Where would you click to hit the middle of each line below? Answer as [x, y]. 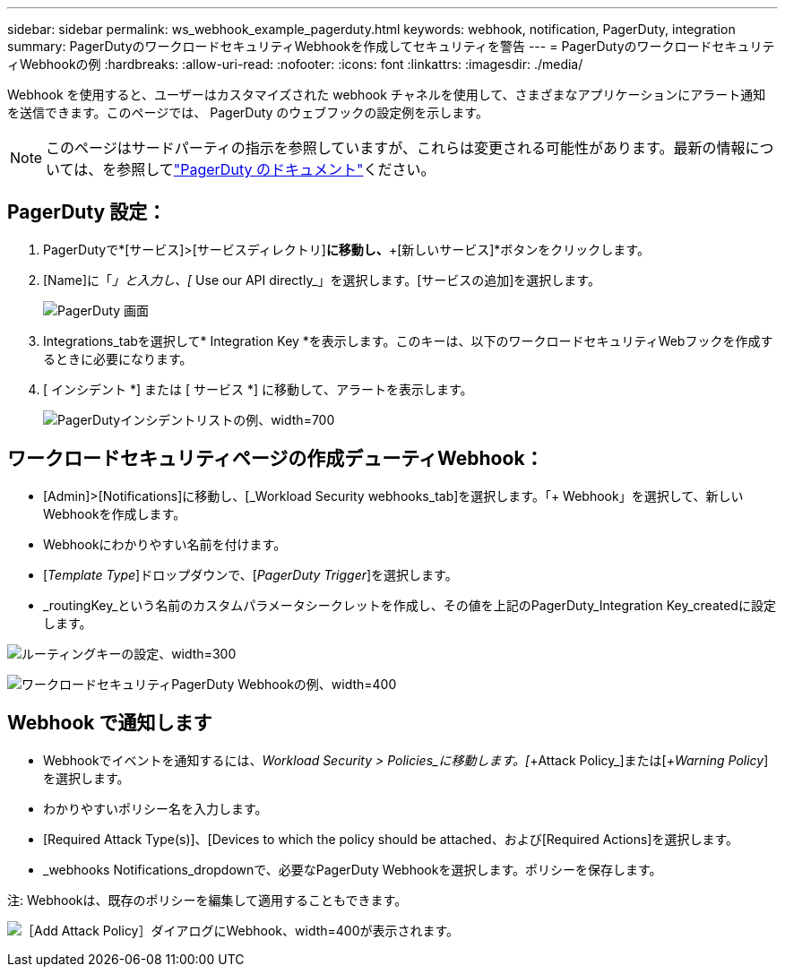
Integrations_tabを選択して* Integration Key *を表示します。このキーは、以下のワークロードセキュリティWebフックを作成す [408, 340]
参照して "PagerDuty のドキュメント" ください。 [276, 169]
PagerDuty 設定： [87, 212]
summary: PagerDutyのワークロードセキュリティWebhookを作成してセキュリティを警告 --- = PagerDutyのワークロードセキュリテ [391, 46]
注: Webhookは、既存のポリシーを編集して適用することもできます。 [207, 900]
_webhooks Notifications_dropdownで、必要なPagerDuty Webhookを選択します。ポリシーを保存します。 [353, 869]
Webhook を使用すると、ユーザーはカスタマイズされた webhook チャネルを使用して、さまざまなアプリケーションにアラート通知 [387, 95]
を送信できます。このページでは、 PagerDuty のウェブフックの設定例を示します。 [248, 112]
